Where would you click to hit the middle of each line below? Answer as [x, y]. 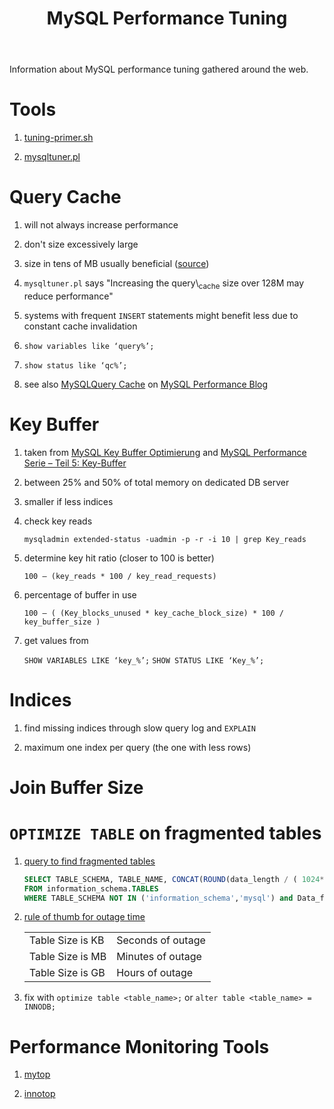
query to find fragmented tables [89, 861]
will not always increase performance [101, 225]
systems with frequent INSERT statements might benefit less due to [161, 315]
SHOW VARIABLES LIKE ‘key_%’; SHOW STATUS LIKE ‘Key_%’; [144, 660]
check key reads [58, 521]
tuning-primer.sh [58, 138]
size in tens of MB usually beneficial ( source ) [116, 264]
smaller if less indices [68, 501]
